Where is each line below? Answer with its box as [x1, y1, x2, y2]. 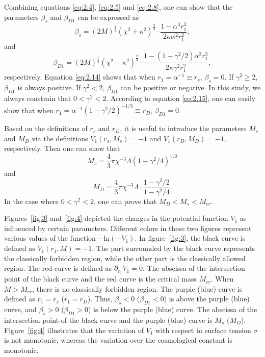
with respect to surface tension [155, 324, 251, 335]
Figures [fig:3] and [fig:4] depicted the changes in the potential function [4, 213, 228, 223]
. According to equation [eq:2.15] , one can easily [106, 93, 256, 104]
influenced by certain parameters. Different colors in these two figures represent [4, 222, 252, 233]
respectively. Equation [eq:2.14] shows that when [4, 71, 155, 82]
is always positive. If [17, 82, 81, 93]
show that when [4, 105, 54, 115]
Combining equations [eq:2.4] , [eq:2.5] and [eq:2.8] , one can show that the [4, 2, 233, 12]
